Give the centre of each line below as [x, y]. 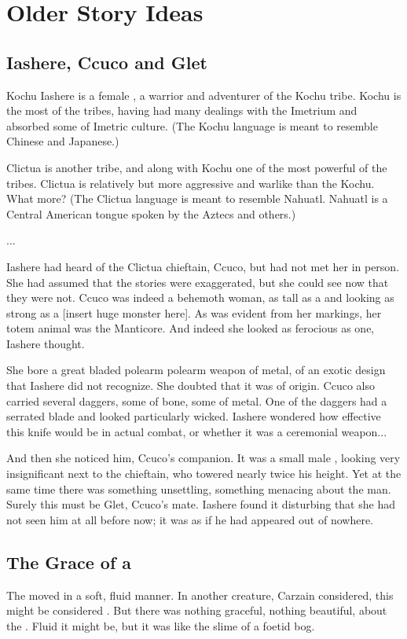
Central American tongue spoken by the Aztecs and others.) [151, 213]
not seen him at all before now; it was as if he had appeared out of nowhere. [190, 519]
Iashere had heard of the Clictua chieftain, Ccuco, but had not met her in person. [203, 266]
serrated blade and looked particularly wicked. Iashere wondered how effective [194, 416]
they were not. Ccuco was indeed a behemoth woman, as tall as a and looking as [200, 297]
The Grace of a [69, 562]
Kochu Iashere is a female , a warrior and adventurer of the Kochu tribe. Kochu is [204, 95]
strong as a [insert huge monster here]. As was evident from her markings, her [194, 312]
